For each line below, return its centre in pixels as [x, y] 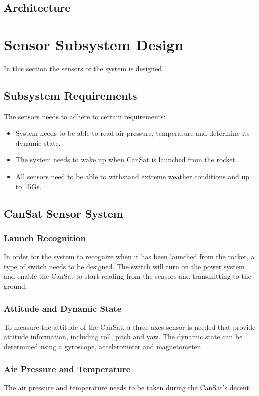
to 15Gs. [29, 186]
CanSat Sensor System [64, 213]
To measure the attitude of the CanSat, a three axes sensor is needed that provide [130, 327]
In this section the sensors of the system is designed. [84, 68]
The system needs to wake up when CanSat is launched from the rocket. [126, 159]
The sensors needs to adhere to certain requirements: [85, 116]
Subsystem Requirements [71, 95]
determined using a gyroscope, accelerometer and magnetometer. [103, 347]
